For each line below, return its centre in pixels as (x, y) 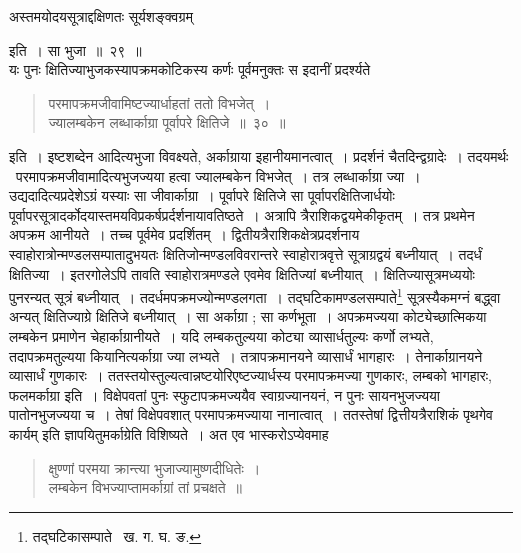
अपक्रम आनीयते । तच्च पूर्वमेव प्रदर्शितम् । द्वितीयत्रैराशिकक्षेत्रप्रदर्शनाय (184, 234)
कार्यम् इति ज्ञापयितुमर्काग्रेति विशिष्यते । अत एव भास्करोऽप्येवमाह (169, 433)
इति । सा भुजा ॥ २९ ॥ (75, 49)
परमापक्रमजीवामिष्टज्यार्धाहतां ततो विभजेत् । (159, 102)
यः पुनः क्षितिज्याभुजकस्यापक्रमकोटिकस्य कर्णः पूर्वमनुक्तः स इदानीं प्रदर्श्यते (190, 69)
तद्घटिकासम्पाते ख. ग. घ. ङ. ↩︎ (117, 535)
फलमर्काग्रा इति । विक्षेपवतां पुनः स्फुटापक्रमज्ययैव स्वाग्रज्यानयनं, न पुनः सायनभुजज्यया (224, 394)
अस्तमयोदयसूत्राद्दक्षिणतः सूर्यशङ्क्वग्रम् (101, 16)
